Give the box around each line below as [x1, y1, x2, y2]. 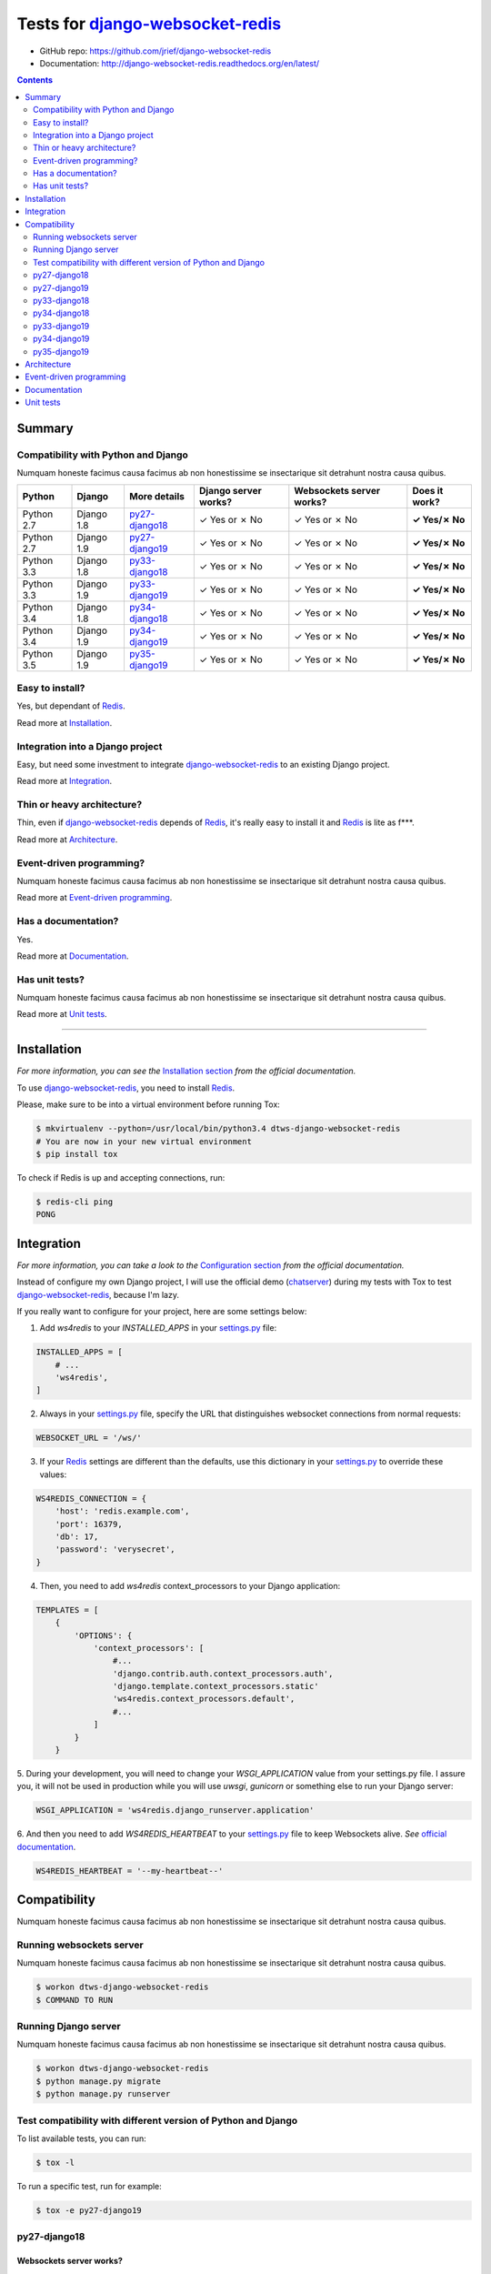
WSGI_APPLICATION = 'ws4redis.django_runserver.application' [35, 1806, 315, 1816]
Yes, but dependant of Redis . [16, 700, 126, 711]
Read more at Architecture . [16, 833, 118, 845]
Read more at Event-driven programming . [16, 892, 173, 903]
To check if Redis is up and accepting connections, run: [16, 1172, 225, 1182]
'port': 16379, [55, 1519, 123, 1529]
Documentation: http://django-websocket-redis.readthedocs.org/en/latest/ [39, 57, 320, 68]
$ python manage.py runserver [35, 2088, 171, 2099]
